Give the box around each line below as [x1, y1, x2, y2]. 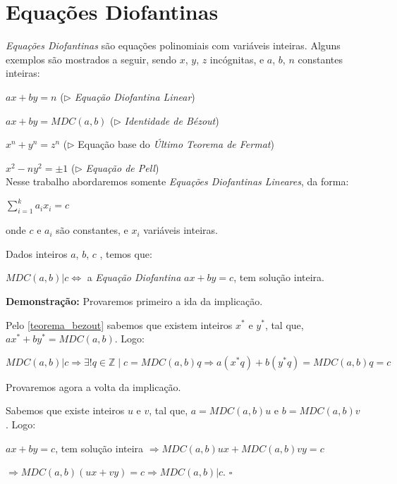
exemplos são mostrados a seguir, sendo [6, 51, 177, 66]
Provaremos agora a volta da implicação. [6, 379, 181, 394]
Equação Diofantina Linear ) [74, 89, 195, 104]
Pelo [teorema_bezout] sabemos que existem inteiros [6, 317, 233, 332]
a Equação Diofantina [87, 270, 181, 285]
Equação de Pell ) [85, 160, 159, 175]
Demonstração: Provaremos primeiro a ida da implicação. [6, 293, 263, 308]
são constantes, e [56, 223, 128, 237]
